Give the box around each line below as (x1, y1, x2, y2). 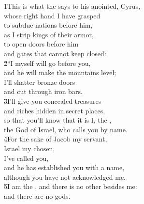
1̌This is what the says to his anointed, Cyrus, (4, 1, 141, 11)
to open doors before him (4, 39, 79, 49)
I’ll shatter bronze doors (4, 77, 75, 87)
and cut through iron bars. (4, 86, 83, 96)
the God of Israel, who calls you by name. (4, 124, 128, 134)
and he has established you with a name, (4, 162, 125, 173)
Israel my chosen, (4, 143, 55, 153)
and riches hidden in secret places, (4, 105, 105, 115)
